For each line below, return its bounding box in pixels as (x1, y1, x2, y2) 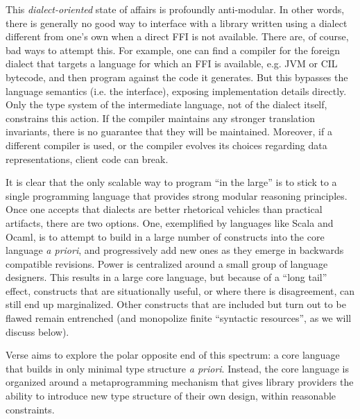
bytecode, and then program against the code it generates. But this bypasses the (6, 69, 348, 84)
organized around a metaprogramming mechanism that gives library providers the (6, 375, 354, 389)
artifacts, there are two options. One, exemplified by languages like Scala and (6, 215, 334, 230)
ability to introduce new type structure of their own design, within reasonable (6, 388, 336, 403)
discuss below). (6, 324, 69, 339)
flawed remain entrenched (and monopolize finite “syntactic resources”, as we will (6, 311, 352, 325)
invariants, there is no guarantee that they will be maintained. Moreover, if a (6, 124, 332, 139)
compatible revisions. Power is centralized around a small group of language (6, 256, 328, 271)
